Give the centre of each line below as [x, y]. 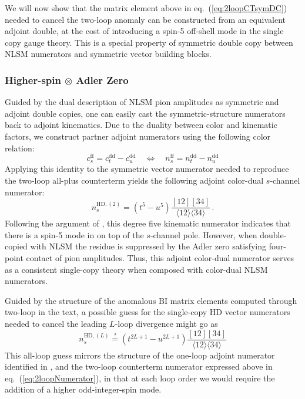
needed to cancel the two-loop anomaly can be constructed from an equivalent [145, 19]
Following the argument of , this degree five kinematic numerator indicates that [148, 223]
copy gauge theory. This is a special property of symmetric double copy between [149, 42]
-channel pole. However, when [204, 234]
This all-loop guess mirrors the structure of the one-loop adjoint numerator [140, 355]
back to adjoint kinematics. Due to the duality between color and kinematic [141, 125]
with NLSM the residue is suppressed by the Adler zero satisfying [148, 246]
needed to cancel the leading [56, 323]
